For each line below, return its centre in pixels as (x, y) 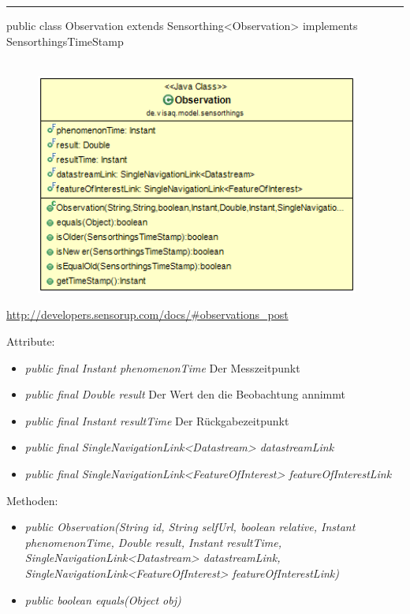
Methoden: (32, 500)
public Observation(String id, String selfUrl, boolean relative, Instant (190, 527)
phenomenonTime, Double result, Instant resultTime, (153, 542)
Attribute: (31, 341)
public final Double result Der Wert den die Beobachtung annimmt (185, 394)
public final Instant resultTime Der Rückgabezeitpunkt (157, 420)
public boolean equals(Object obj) (103, 599)
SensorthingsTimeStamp (65, 41)
